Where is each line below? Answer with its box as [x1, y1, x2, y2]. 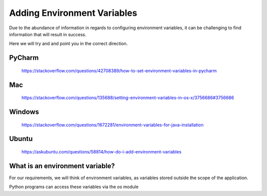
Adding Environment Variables [9, 7, 137, 18]
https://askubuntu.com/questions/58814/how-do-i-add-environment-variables [21, 148, 181, 154]
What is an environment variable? [9, 161, 115, 170]
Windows [9, 107, 39, 116]
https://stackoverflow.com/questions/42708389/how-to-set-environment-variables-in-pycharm [21, 67, 217, 74]
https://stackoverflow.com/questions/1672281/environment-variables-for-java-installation [21, 122, 204, 128]
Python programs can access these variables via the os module [9, 184, 138, 190]
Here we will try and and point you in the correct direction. [9, 41, 128, 47]
